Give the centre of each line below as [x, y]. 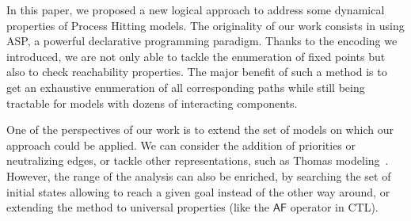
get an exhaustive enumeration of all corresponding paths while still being [186, 87]
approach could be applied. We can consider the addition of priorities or [181, 145]
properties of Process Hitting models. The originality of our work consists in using [205, 25]
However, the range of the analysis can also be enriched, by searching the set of [199, 175]
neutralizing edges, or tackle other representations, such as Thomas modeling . [198, 160]
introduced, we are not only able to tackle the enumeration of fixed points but [196, 56]
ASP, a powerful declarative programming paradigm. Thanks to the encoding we [202, 41]
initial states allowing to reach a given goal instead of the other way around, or [198, 191]
